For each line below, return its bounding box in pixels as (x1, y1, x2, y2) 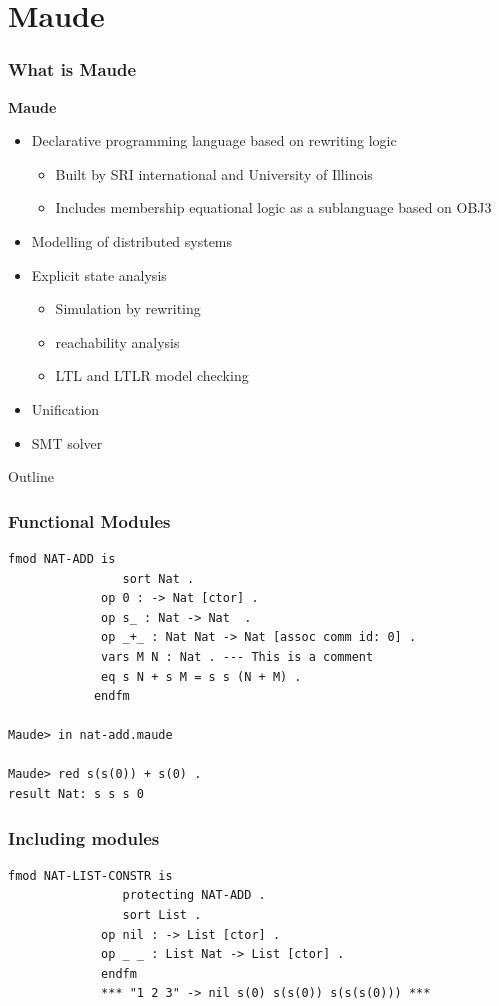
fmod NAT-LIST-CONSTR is (8, 868, 173, 883)
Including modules (8, 825, 160, 850)
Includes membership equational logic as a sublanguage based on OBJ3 (55, 197, 492, 218)
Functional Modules (8, 508, 171, 533)
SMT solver (31, 432, 103, 453)
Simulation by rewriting (55, 298, 201, 319)
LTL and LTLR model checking (55, 365, 249, 386)
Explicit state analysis (31, 264, 167, 285)
